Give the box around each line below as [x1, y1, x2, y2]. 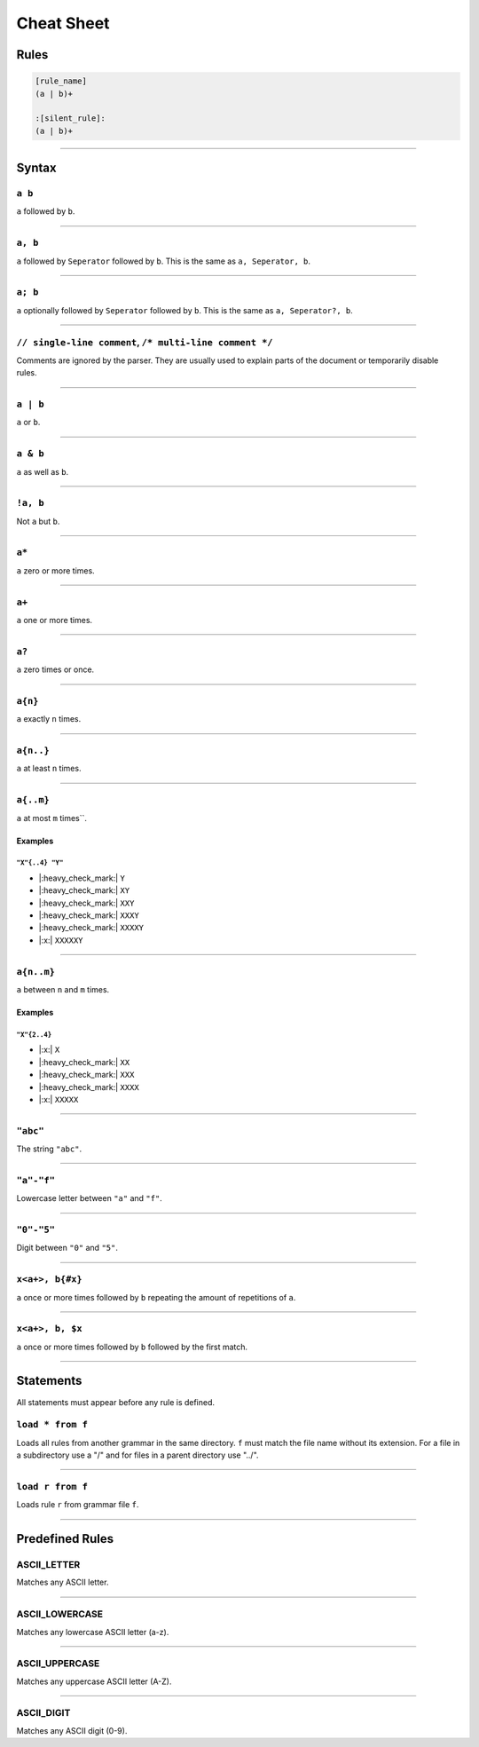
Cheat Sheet [16, 13, 110, 33]
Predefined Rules [16, 1531, 114, 1546]
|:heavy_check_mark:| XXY [38, 897, 135, 908]
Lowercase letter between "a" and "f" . [16, 1193, 163, 1204]
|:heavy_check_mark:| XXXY [38, 910, 139, 921]
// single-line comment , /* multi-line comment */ [16, 336, 273, 348]
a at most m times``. [16, 812, 88, 823]
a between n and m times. [16, 984, 110, 995]
